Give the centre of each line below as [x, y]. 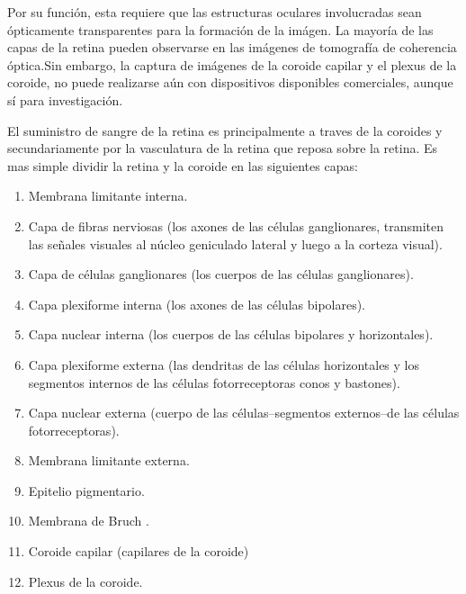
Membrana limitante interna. [108, 196]
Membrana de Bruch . [89, 521]
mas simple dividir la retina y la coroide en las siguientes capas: [183, 165]
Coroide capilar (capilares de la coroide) [139, 551]
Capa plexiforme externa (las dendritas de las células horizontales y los [224, 364]
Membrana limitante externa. [109, 460]
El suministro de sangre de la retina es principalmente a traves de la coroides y [225, 130]
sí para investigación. [65, 99]
